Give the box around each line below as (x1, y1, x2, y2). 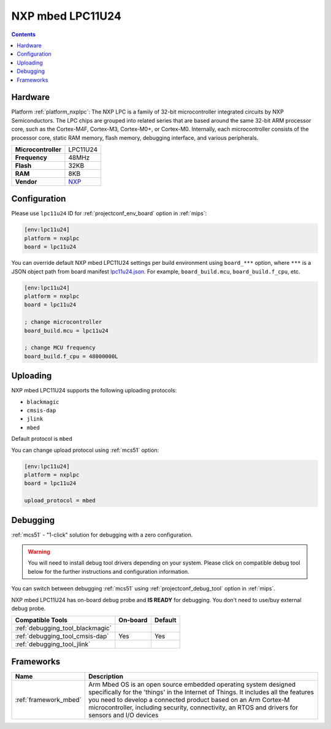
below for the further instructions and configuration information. (28, 568, 189, 575)
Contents (11, 31, 36, 38)
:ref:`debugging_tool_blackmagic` (15, 624, 112, 633)
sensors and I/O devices (88, 711, 159, 719)
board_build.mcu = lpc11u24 (24, 327, 108, 334)
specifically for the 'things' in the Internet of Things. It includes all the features (88, 687, 314, 696)
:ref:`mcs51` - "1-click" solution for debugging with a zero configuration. (11, 531, 193, 538)
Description (88, 672, 124, 681)
